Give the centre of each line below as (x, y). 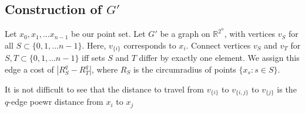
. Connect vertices (218, 45)
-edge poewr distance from (56, 102)
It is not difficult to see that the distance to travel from (104, 89)
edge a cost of (29, 69)
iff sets (93, 58)
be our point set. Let (108, 34)
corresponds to (150, 45)
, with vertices (250, 34)
